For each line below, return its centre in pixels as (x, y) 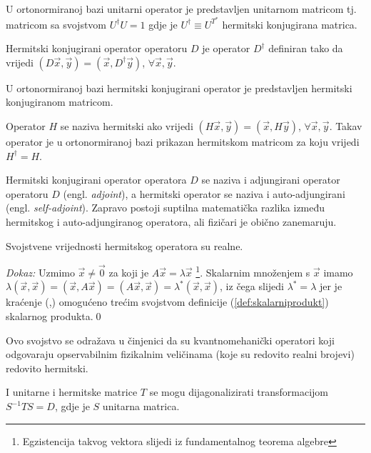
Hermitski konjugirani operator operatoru (97, 48)
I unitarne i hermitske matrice (72, 392)
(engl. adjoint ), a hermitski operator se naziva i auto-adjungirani (204, 193)
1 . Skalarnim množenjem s (253, 271)
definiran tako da (306, 48)
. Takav (346, 126)
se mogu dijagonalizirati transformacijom (239, 392)
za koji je (129, 272)
